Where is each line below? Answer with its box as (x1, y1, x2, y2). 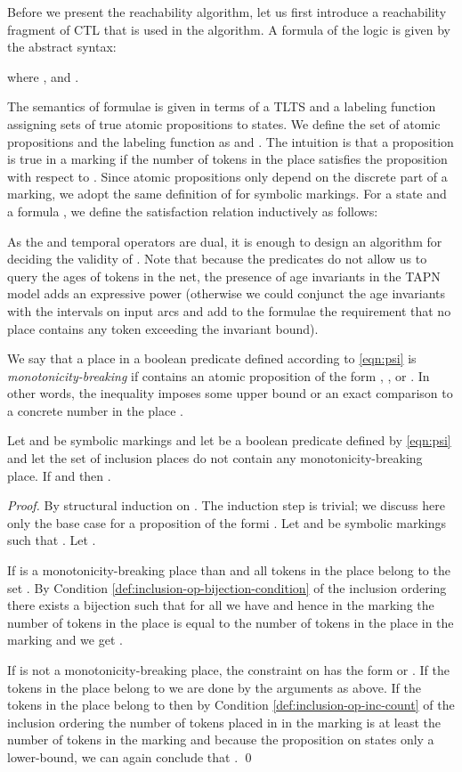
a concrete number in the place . (7, 401, 184, 419)
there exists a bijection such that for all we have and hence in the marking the (7, 596, 434, 614)
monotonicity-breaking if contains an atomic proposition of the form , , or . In (7, 366, 430, 385)
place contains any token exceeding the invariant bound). (7, 319, 319, 337)
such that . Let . (7, 531, 96, 549)
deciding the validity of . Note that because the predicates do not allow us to (7, 249, 427, 268)
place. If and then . (7, 466, 111, 484)
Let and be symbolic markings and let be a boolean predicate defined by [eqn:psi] (7, 431, 451, 450)
